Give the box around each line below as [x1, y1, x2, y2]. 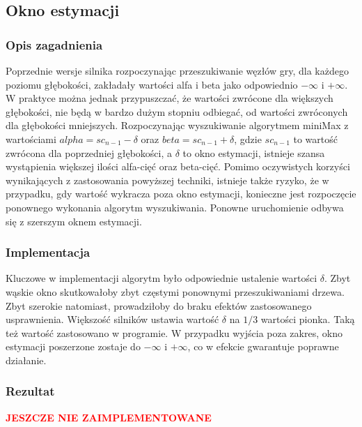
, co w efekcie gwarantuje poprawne [187, 339, 339, 354]
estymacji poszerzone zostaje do [6, 339, 141, 354]
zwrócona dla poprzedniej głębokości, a [6, 145, 172, 160]
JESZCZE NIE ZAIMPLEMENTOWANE [6, 410, 212, 424]
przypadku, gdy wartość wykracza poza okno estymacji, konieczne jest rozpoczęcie [6, 186, 356, 201]
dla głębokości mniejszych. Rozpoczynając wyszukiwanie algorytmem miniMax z [6, 118, 349, 133]
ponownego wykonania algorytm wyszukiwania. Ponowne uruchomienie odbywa [6, 200, 344, 214]
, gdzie [234, 131, 262, 146]
